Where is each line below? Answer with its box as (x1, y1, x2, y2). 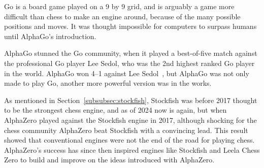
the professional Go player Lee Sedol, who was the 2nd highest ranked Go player (4, 57, 255, 68)
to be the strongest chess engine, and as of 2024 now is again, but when (4, 105, 227, 115)
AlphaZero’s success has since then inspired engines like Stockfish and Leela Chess (4, 144, 260, 155)
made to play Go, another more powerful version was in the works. (4, 78, 212, 88)
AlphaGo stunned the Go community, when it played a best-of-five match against (4, 48, 257, 58)
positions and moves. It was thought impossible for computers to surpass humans (4, 21, 257, 31)
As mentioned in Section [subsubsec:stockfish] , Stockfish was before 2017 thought (4, 94, 257, 105)
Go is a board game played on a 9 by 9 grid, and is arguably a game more (4, 1, 235, 11)
